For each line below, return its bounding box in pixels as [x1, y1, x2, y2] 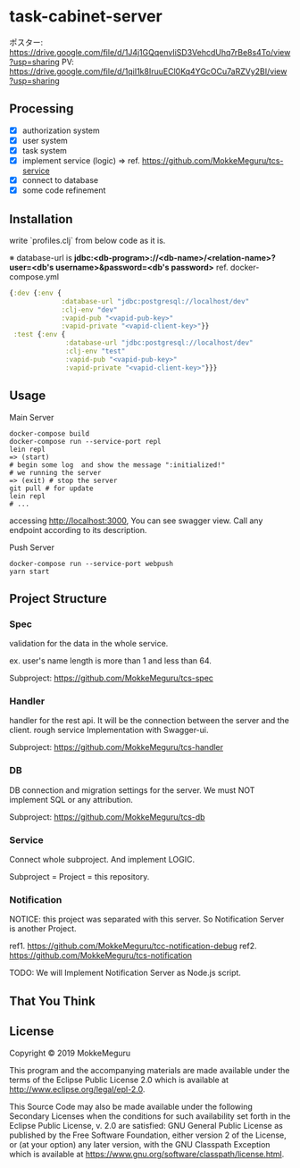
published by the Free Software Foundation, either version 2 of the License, [9, 1130, 287, 1140]
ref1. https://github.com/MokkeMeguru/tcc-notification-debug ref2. [9, 940, 257, 952]
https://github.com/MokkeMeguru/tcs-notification [9, 950, 193, 961]
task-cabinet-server [9, 6, 162, 27]
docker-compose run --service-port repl [9, 437, 162, 446]
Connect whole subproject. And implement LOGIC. [9, 855, 195, 865]
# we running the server [9, 468, 102, 477]
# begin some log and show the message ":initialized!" [9, 460, 226, 470]
